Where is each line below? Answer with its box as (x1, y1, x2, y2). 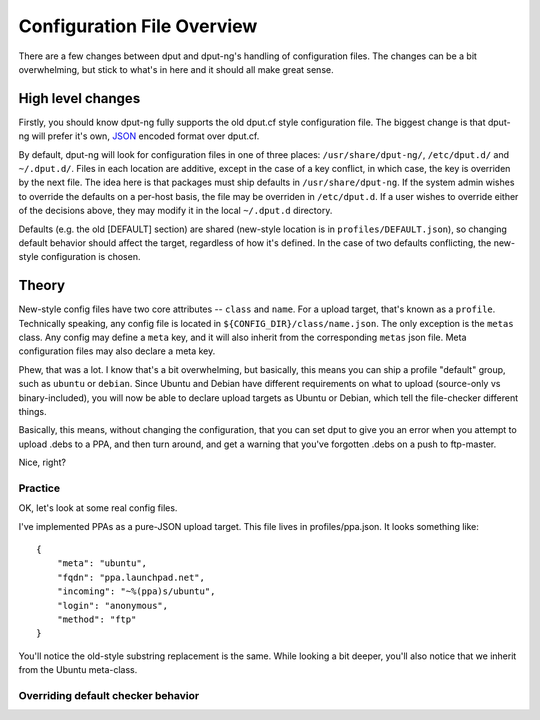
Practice (18, 481, 60, 495)
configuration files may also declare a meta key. (18, 345, 216, 357)
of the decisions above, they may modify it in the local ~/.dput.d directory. (18, 205, 333, 217)
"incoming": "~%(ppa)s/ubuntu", (56, 586, 216, 597)
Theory (18, 277, 66, 294)
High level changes (18, 90, 141, 107)
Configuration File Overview (18, 15, 258, 37)
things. (18, 406, 47, 417)
